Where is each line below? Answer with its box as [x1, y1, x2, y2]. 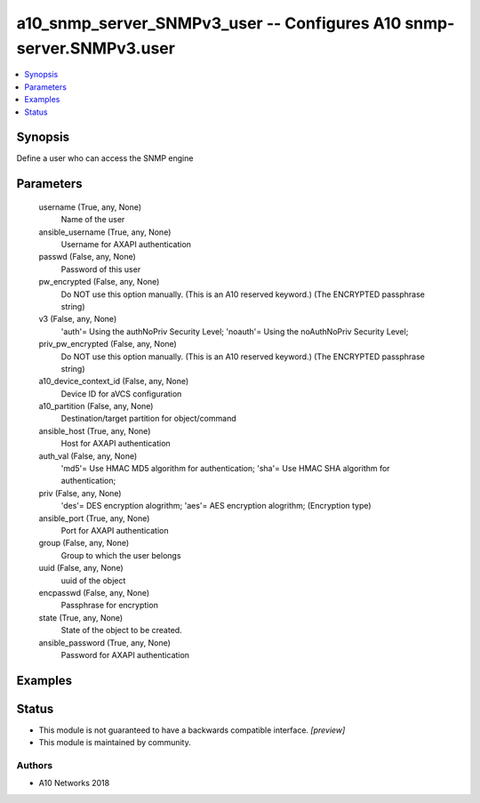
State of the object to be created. [60, 625, 182, 636]
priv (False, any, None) [38, 487, 122, 498]
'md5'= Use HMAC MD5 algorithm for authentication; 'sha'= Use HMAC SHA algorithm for [60, 463, 390, 474]
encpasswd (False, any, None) [38, 587, 150, 598]
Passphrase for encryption [60, 600, 159, 611]
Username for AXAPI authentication [60, 239, 191, 249]
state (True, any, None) [38, 612, 124, 622]
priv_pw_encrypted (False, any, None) [38, 339, 177, 349]
